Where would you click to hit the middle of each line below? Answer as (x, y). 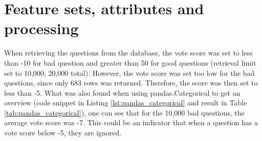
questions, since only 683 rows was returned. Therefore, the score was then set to (131, 83)
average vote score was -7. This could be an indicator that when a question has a (131, 122)
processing (41, 28)
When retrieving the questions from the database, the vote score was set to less (128, 53)
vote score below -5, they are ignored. (63, 133)
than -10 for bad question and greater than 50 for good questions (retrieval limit (130, 62)
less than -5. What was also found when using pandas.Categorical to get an (122, 92)
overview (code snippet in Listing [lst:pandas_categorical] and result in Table (126, 103)
